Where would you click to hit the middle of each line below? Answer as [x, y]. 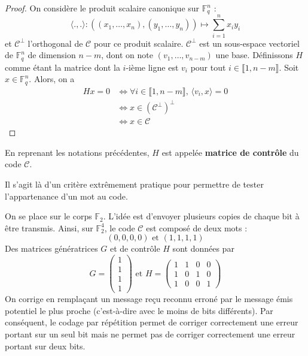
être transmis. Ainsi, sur [49, 227]
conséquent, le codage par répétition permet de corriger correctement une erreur [152, 322]
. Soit [289, 67]
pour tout [208, 67]
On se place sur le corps [48, 216]
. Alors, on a [52, 79]
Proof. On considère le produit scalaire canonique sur [102, 8]
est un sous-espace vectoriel [249, 43]
